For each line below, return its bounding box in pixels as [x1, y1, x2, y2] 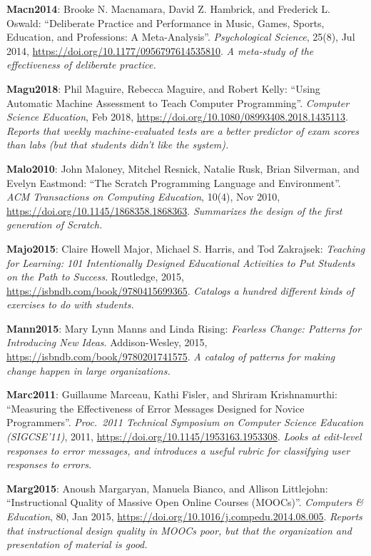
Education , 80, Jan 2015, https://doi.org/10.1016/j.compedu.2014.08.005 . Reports [6, 509, 362, 523]
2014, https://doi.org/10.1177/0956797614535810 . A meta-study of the [6, 43, 314, 58]
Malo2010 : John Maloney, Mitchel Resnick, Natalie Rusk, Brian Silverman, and [6, 161, 360, 176]
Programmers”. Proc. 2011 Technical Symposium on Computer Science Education [6, 415, 364, 430]
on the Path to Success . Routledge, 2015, [6, 269, 184, 284]
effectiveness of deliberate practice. [6, 57, 156, 72]
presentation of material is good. [6, 537, 148, 552]
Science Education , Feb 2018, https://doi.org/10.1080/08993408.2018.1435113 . [6, 109, 348, 124]
